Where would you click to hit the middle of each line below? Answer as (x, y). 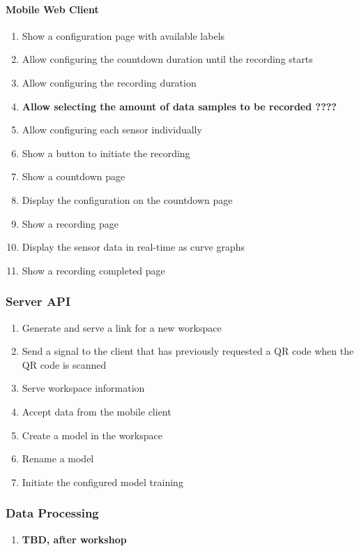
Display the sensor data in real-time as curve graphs (133, 247)
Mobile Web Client (52, 9)
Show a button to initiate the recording (106, 153)
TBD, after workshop (74, 539)
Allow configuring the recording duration (109, 82)
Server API (38, 301)
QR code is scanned (64, 364)
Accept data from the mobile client (97, 411)
